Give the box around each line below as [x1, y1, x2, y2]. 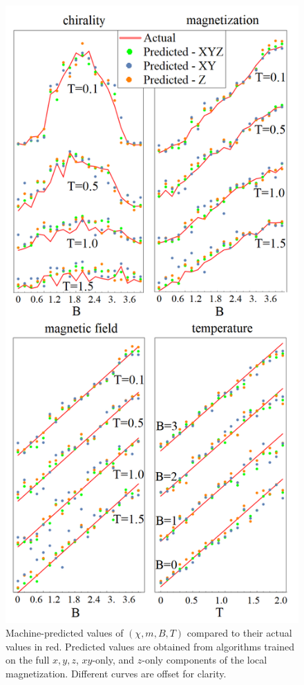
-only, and [92, 653, 135, 667]
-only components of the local [142, 653, 267, 667]
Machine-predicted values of [6, 625, 124, 639]
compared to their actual [187, 625, 292, 639]
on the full [6, 653, 50, 667]
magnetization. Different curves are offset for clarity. [6, 666, 227, 680]
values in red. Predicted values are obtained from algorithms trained [6, 639, 294, 653]
